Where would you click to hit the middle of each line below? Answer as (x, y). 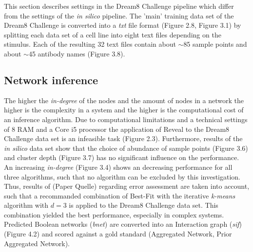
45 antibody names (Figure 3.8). (77, 53)
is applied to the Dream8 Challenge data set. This (144, 205)
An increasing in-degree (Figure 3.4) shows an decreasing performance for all (118, 167)
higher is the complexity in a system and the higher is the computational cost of (124, 110)
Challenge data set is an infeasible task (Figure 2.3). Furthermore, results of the (123, 138)
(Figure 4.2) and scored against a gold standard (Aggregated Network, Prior (118, 234)
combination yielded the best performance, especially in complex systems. (114, 214)
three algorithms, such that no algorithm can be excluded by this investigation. (122, 176)
